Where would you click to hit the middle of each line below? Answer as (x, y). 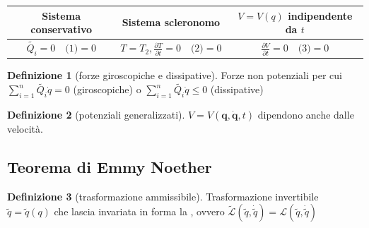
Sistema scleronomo (171, 22)
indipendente (320, 15)
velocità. (25, 129)
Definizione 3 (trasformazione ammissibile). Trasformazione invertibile (163, 196)
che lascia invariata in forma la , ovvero (139, 211)
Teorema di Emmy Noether (110, 167)
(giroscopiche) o (107, 89)
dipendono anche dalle (306, 115)
